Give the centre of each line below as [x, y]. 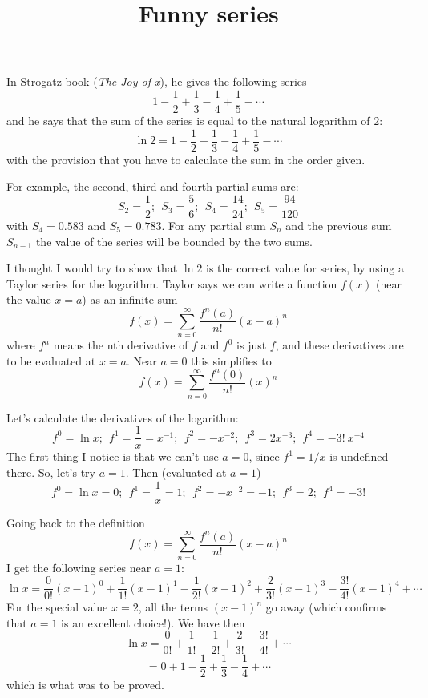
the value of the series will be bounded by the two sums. [174, 241]
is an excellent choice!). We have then [153, 622]
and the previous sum [339, 225]
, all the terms [173, 607]
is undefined [359, 456]
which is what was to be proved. [85, 685]
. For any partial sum [214, 225]
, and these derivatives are [339, 345]
